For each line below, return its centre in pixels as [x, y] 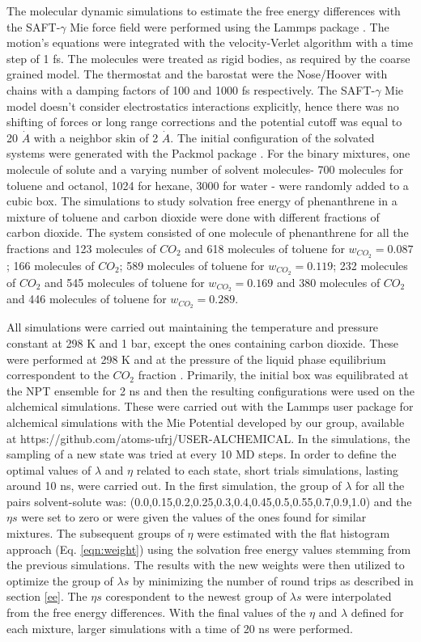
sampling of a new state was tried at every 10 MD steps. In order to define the [202, 454]
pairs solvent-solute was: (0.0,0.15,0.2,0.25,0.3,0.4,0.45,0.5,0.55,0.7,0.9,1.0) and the [209, 501]
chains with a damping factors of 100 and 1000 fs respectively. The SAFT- [191, 89]
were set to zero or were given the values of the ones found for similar [194, 517]
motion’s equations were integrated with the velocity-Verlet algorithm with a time [210, 42]
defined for [377, 612]
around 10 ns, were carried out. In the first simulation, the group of [174, 486]
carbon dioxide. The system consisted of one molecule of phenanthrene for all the [208, 232]
